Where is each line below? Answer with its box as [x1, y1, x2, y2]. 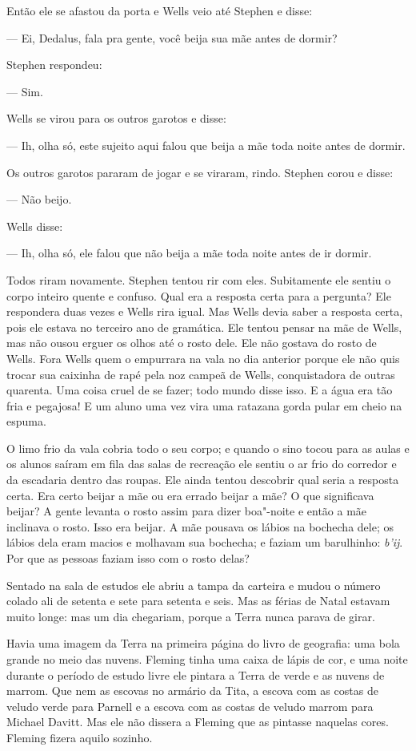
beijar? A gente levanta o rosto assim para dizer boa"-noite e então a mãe [6, 503, 367, 519]
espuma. [6, 413, 46, 430]
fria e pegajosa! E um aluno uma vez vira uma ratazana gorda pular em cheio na [6, 397, 402, 414]
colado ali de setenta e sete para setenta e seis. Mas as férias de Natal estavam [6, 592, 390, 609]
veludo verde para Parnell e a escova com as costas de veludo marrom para [6, 697, 374, 714]
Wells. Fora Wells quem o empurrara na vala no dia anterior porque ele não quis [6, 349, 400, 366]
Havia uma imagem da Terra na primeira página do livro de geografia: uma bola [6, 635, 400, 652]
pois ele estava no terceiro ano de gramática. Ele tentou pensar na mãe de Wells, [6, 318, 402, 335]
